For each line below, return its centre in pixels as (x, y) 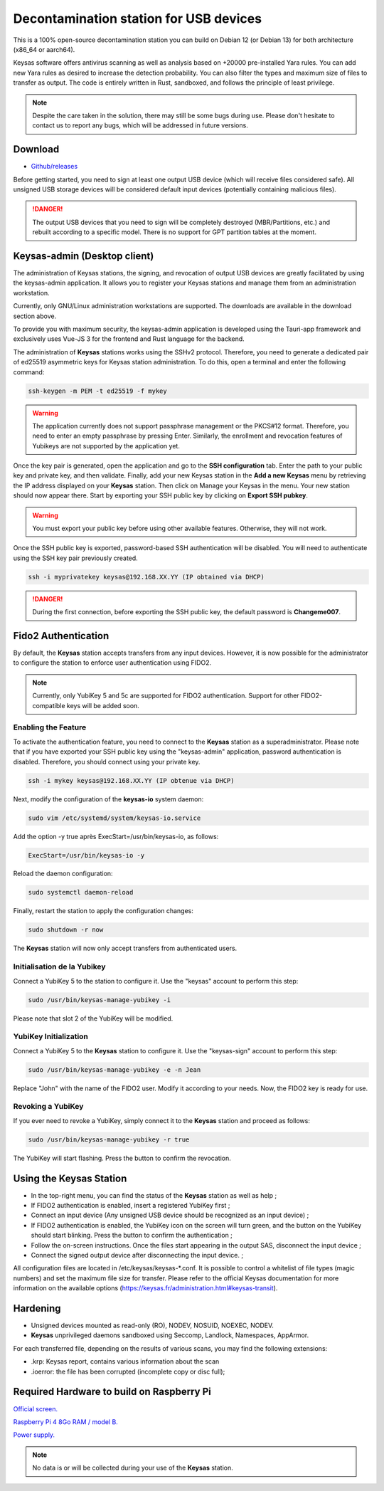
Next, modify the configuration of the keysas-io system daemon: (108, 799)
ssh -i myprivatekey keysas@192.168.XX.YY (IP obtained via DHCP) (146, 577)
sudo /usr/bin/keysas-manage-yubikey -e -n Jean (114, 1070)
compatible (49, 705)
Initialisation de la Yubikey (59, 966)
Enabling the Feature (50, 727)
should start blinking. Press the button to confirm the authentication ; (132, 1236)
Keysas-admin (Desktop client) (84, 256)
